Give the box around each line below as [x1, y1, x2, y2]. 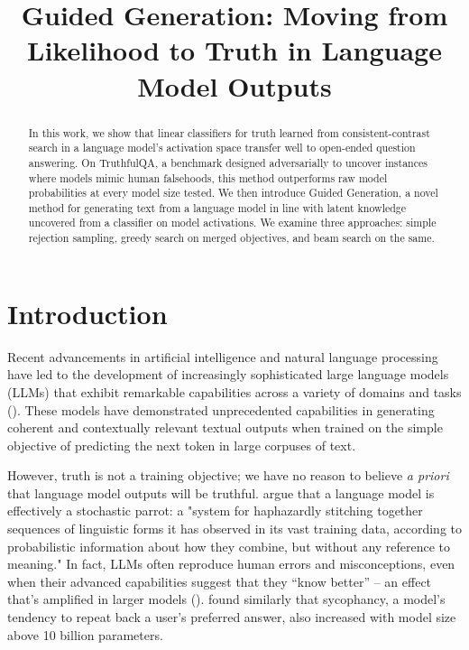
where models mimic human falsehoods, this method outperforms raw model [28, 170, 388, 185]
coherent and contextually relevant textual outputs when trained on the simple [7, 418, 443, 437]
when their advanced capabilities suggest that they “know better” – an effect [7, 571, 432, 590]
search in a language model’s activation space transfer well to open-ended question [28, 140, 416, 155]
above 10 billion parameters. [7, 625, 163, 644]
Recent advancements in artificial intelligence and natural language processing [7, 347, 438, 366]
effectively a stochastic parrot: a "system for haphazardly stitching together [7, 501, 423, 520]
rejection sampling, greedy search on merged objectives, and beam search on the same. [28, 230, 435, 246]
